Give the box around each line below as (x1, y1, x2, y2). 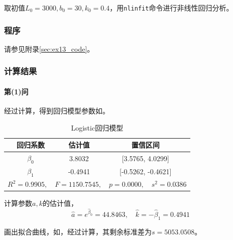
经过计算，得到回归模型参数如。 (4, 105, 109, 116)
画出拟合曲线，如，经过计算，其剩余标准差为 (4, 226, 152, 236)
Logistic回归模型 (71, 122, 124, 133)
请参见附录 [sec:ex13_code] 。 (4, 43, 94, 54)
